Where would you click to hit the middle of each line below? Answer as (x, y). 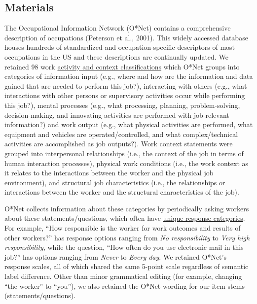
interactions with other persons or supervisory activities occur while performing (125, 95)
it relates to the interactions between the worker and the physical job (109, 173)
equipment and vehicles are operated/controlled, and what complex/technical (121, 134)
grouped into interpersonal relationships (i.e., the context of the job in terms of (124, 153)
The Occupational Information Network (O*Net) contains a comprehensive (118, 28)
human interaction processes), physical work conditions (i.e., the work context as (127, 163)
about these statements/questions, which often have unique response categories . (125, 218)
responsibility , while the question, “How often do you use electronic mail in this (124, 247)
